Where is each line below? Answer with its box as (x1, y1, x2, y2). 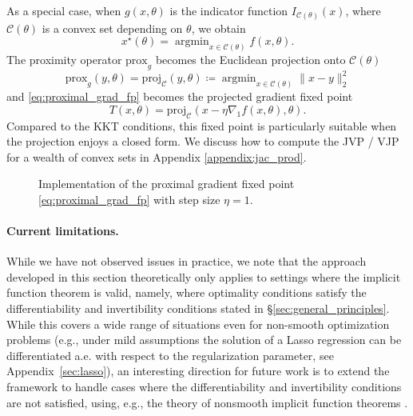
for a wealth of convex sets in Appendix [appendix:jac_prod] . (6, 148, 307, 165)
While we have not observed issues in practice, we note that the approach (6, 253, 367, 270)
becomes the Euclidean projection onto (155, 50, 346, 67)
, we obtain (191, 19, 246, 36)
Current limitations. (6, 222, 119, 239)
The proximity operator (6, 50, 122, 67)
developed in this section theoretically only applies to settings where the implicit (6, 268, 401, 285)
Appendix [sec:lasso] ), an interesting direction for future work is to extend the (6, 362, 390, 379)
